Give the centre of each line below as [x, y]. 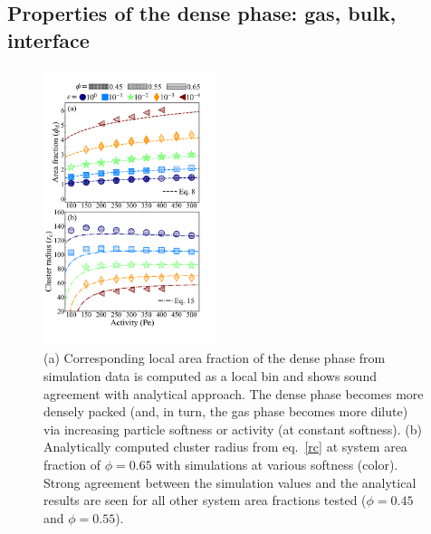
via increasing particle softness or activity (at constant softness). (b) [233, 429]
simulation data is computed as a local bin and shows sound [210, 376]
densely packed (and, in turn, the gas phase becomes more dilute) [226, 411]
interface [48, 39]
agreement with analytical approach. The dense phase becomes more [234, 393]
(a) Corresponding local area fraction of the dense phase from [215, 358]
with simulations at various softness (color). [277, 465]
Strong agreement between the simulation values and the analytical [230, 482]
